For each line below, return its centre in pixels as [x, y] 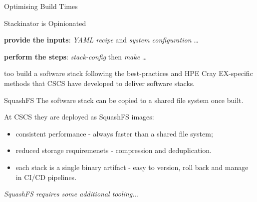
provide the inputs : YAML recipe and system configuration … [101, 40]
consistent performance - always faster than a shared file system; [114, 133]
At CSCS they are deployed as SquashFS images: [79, 117]
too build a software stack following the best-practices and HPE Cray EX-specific [128, 73]
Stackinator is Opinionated [45, 23]
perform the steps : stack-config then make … [76, 56]
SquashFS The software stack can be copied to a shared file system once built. [124, 100]
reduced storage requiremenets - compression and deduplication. [114, 150]
